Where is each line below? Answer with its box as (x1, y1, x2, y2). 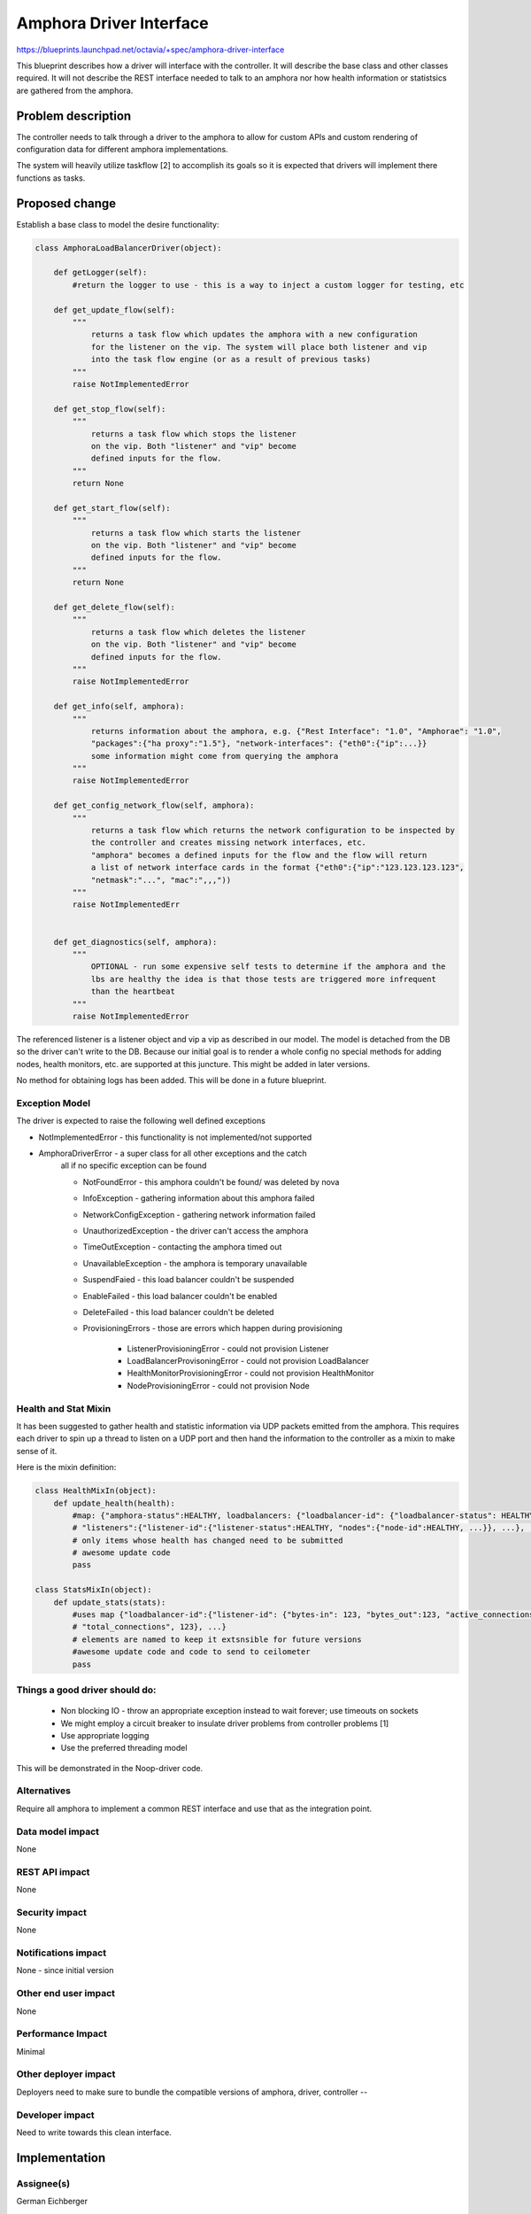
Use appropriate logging (60, 1730, 150, 1740)
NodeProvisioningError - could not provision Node (127, 1380, 310, 1390)
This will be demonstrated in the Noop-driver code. (16, 1762, 204, 1773)
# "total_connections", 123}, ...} (72, 1622, 227, 1632)
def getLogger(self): (53, 267, 148, 278)
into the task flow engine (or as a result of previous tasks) (90, 354, 372, 365)
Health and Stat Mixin (16, 1402, 112, 1414)
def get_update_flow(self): (53, 305, 176, 314)
